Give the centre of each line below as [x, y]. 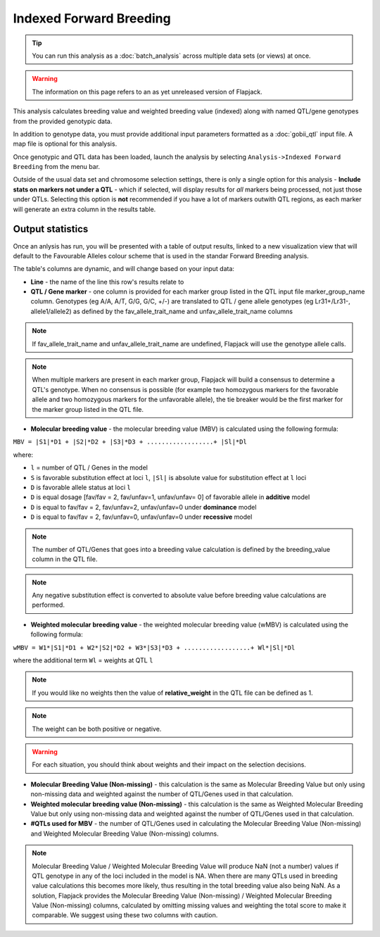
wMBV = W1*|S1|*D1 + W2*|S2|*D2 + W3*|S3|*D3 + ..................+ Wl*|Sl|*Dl [154, 647]
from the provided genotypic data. [63, 121]
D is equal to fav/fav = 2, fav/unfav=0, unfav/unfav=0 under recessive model [141, 517]
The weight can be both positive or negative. [97, 729]
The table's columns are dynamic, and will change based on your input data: [124, 269]
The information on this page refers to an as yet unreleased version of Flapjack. [147, 92]
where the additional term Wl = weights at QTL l [83, 660]
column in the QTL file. [65, 559]
